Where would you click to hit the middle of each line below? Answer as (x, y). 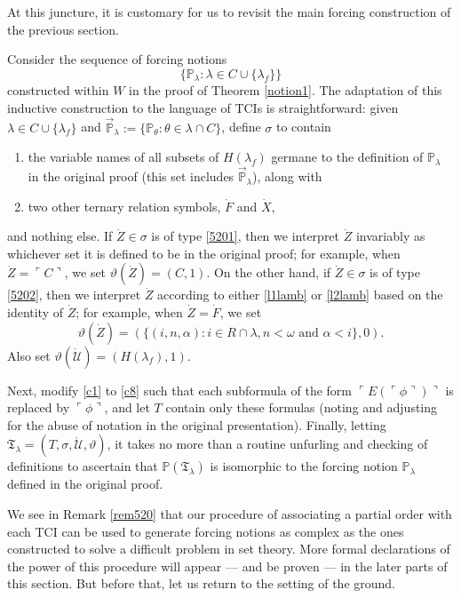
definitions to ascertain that (83, 466)
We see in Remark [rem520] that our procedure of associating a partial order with (230, 513)
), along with (287, 176)
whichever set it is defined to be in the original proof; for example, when (204, 253)
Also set (29, 355)
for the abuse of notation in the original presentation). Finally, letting (197, 424)
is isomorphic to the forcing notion (304, 466)
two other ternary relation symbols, (124, 206)
